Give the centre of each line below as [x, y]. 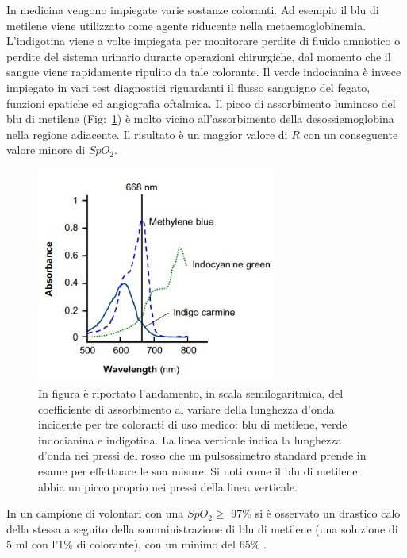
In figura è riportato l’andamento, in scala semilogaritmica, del [191, 393]
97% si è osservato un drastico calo [316, 513]
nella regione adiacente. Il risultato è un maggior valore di [147, 134]
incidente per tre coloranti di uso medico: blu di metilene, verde [193, 424]
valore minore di [46, 150]
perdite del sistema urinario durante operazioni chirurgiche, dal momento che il [199, 56]
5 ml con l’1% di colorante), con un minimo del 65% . [136, 544]
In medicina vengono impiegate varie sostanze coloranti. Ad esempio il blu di [193, 10]
